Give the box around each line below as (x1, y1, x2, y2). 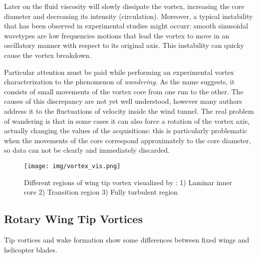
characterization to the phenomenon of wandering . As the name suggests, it (4, 76, 235, 87)
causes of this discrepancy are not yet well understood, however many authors (4, 96, 243, 106)
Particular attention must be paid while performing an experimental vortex (4, 66, 234, 77)
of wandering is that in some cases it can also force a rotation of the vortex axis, (4, 115, 250, 126)
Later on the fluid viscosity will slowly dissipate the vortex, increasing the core (4, 1, 245, 11)
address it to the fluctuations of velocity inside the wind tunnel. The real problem (4, 105, 254, 116)
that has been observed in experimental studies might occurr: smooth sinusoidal (4, 20, 249, 31)
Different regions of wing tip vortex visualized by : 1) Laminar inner (24, 177, 232, 187)
